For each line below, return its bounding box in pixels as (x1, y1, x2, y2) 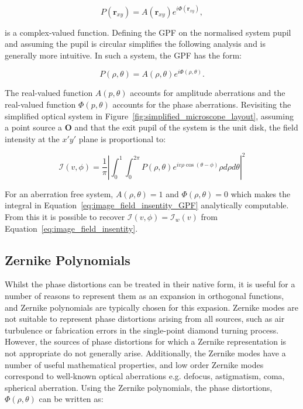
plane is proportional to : (78, 132, 166, 145)
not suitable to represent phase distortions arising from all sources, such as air (5, 312, 285, 325)
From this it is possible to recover (5, 211, 125, 223)
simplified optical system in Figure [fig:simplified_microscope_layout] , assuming (5, 109, 294, 122)
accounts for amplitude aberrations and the (130, 87, 285, 99)
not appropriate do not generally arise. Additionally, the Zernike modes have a (5, 346, 286, 359)
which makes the (230, 187, 291, 200)
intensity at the (5, 132, 60, 145)
